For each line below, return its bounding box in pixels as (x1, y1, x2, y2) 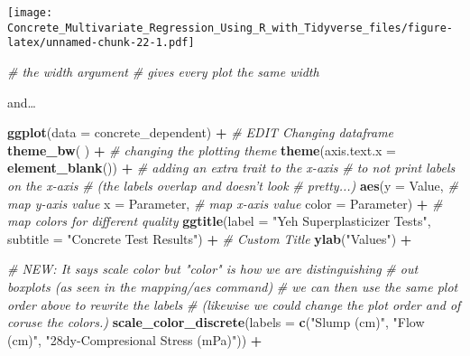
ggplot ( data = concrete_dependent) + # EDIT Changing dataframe (7, 123, 394, 142)
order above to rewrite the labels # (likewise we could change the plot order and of (7, 295, 461, 314)
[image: (7, 6, 53, 19)
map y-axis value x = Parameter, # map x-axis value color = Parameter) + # (7, 193, 443, 212)
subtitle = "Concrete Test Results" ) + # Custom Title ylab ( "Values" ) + (7, 229, 412, 248)
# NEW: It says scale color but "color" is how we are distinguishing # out (7, 259, 419, 278)
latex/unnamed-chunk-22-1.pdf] (7, 36, 195, 50)
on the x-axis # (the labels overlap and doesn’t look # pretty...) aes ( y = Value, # (7, 175, 458, 194)
